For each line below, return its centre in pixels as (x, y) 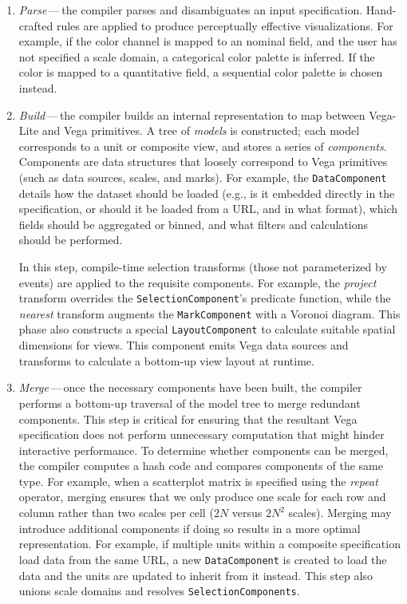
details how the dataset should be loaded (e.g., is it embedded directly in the (207, 193)
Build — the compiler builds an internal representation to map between (192, 114)
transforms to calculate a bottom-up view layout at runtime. (166, 360)
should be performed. (71, 240)
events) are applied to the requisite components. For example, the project (198, 282)
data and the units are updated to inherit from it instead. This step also (196, 575)
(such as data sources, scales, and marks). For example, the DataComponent (203, 177)
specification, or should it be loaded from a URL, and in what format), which (208, 209)
